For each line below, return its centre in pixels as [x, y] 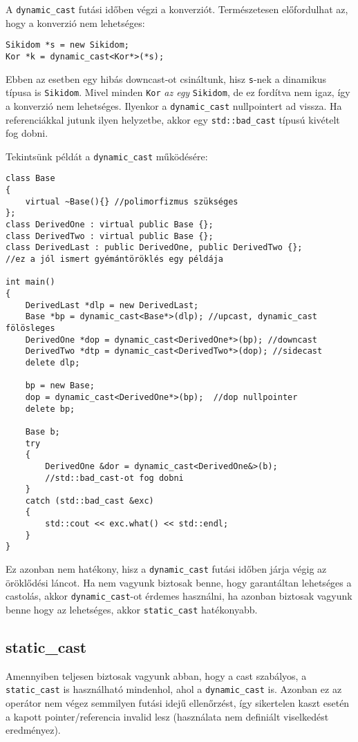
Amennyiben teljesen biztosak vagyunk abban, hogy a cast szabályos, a [156, 675]
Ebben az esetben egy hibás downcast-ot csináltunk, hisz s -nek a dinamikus [166, 78]
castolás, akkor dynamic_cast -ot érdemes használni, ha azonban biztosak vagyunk [179, 596]
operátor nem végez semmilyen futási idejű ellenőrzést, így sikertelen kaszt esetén [178, 703]
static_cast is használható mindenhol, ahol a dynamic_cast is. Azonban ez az [174, 689]
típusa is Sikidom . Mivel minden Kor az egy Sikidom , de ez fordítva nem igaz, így [178, 92]
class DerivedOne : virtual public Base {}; [110, 225]
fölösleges [30, 328]
